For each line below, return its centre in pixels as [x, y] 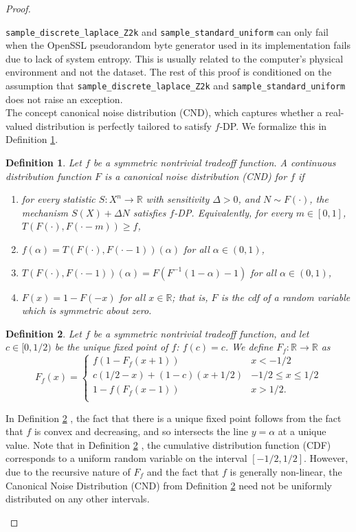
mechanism [45, 212]
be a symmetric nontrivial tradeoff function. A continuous [214, 163]
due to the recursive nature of [68, 472]
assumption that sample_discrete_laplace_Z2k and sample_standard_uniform [176, 86]
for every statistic [58, 199]
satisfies [149, 212]
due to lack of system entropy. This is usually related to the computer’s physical [175, 58]
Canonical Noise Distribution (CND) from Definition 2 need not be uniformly [169, 485]
